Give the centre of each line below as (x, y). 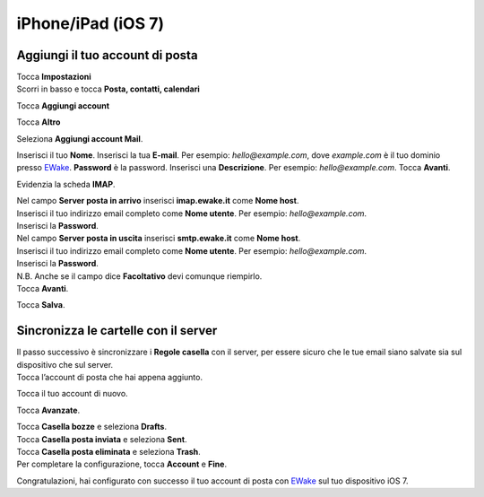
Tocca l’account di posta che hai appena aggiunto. (110, 377)
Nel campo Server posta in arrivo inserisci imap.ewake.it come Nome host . (158, 201)
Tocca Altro (39, 122)
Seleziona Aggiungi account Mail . (80, 138)
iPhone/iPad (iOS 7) (91, 23)
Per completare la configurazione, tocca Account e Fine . (122, 464)
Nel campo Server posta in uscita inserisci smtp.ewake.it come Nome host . (159, 239)
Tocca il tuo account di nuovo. (73, 394)
